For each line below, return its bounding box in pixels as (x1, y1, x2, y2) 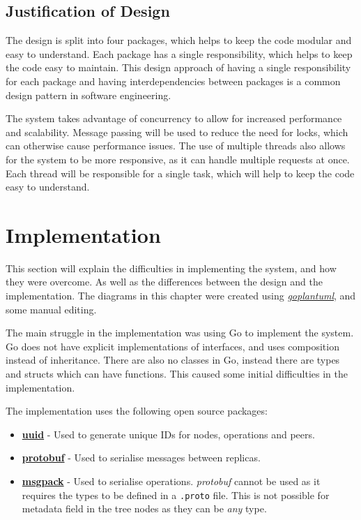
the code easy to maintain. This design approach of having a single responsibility (6, 60, 351, 75)
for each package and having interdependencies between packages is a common (6, 73, 341, 88)
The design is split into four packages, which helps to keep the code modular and (6, 33, 352, 47)
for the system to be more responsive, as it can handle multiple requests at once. (6, 151, 350, 166)
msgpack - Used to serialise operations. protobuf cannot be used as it (22, 473, 321, 488)
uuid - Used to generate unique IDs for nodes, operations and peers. (22, 426, 315, 441)
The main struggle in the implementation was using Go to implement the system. (6, 325, 354, 340)
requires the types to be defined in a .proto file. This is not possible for (22, 487, 330, 502)
